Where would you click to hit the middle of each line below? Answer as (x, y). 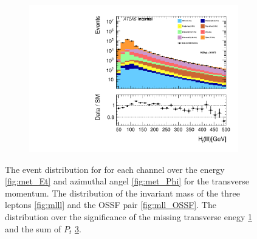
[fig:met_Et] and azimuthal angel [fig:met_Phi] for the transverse (127, 181)
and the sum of (33, 228)
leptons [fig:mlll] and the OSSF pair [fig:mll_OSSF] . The (111, 205)
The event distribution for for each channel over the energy (115, 169)
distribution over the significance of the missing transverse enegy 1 (128, 217)
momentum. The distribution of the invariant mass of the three (122, 193)
